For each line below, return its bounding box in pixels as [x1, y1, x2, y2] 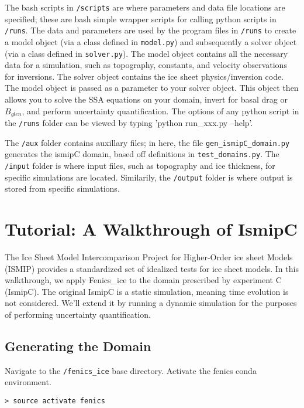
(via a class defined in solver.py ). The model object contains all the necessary [5, 47, 288, 59]
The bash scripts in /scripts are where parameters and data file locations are [5, 1, 285, 13]
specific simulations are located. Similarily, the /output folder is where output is [5, 171, 293, 183]
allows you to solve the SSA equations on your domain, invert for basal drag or [5, 93, 288, 105]
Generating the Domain [5, 337, 151, 355]
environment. [5, 376, 51, 388]
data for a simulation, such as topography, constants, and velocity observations [5, 59, 287, 71]
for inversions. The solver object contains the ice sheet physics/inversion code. [5, 70, 284, 82]
